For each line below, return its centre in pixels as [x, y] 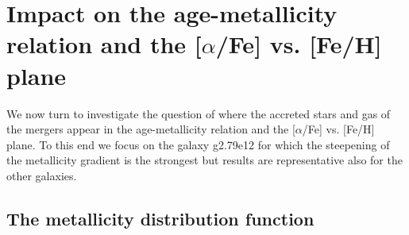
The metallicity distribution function [160, 218]
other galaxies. [42, 175]
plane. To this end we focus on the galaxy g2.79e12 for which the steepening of [198, 144]
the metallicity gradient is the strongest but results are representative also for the [204, 160]
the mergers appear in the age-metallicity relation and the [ [151, 129]
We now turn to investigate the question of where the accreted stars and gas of [199, 113]
